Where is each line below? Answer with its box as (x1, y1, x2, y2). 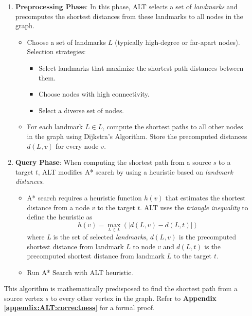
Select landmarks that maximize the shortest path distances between (38, 62, 244, 73)
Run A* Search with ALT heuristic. (27, 267, 133, 277)
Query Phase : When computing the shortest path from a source (15, 157, 211, 167)
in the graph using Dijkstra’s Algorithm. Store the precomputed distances (27, 131, 247, 141)
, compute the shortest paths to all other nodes (103, 121, 243, 132)
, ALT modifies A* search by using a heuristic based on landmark (38, 166, 233, 177)
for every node (55, 140, 99, 151)
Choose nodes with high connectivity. (38, 89, 150, 99)
